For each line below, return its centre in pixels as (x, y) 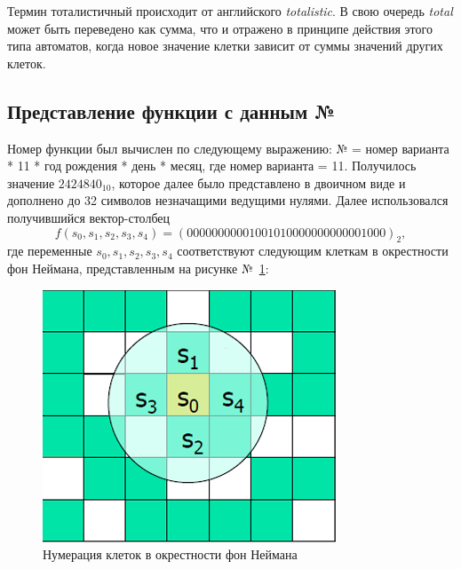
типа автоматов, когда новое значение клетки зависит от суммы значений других (225, 46)
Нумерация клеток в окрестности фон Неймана (170, 554)
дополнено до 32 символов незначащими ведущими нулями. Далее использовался (228, 200)
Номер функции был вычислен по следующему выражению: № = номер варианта (228, 148)
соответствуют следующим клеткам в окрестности (313, 251)
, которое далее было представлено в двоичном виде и (258, 182)
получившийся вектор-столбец (89, 217)
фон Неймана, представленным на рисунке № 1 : (138, 268)
